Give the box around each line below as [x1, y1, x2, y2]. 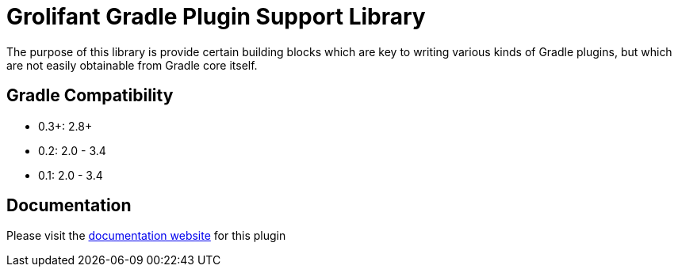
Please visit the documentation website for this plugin [6, 229, 286, 243]
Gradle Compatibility [6, 85, 174, 106]
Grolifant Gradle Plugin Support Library [6, 3, 426, 30]
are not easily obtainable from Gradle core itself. [6, 58, 258, 72]
